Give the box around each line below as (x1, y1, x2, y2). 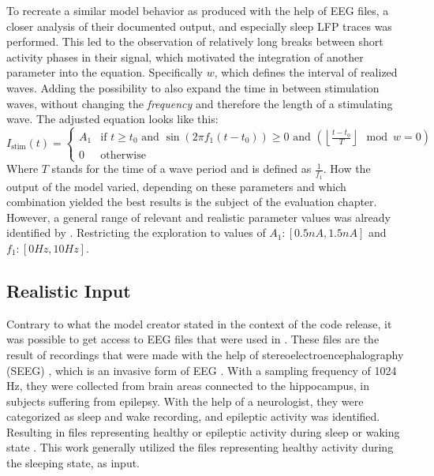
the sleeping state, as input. (6, 455, 140, 471)
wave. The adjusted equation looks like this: (6, 111, 219, 127)
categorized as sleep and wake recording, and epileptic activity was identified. (6, 408, 380, 425)
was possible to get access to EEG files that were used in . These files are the (6, 331, 380, 347)
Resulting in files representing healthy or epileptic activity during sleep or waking (6, 423, 400, 440)
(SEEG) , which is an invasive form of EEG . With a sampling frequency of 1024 (6, 362, 397, 378)
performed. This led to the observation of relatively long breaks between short (6, 33, 383, 50)
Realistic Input (6, 278, 131, 302)
